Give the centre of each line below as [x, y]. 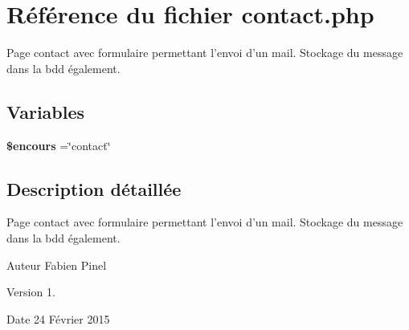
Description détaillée [94, 188]
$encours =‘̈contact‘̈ [59, 145]
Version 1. [31, 292]
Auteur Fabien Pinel [57, 265]
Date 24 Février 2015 [58, 318]
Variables [46, 111]
